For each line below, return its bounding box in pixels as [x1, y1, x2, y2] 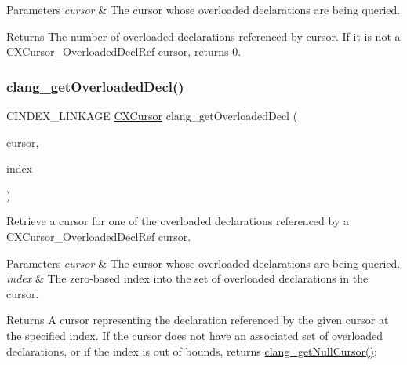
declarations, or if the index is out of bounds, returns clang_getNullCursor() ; [6, 342, 377, 359]
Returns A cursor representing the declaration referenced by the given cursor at [6, 312, 389, 328]
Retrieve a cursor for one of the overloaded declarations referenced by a [6, 213, 349, 229]
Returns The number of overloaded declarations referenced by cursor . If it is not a [6, 27, 401, 44]
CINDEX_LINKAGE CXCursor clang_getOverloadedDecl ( [6, 108, 298, 123]
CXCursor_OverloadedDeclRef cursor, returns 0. [6, 43, 242, 60]
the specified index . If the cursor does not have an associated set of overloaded [6, 327, 383, 343]
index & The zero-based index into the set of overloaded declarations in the [6, 270, 369, 287]
